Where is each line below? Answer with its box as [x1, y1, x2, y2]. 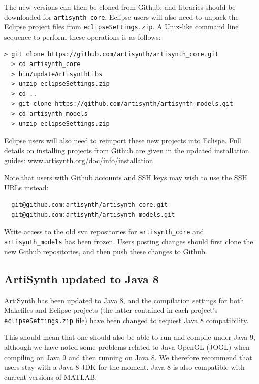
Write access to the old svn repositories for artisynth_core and [4, 226, 204, 237]
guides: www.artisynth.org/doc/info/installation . [4, 155, 155, 166]
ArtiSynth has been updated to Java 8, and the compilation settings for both [4, 295, 244, 305]
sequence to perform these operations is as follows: [4, 31, 161, 42]
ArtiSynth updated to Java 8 [4, 271, 159, 286]
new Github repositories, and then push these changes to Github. [4, 246, 207, 257]
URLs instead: [4, 182, 49, 193]
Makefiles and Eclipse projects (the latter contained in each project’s [4, 305, 218, 315]
